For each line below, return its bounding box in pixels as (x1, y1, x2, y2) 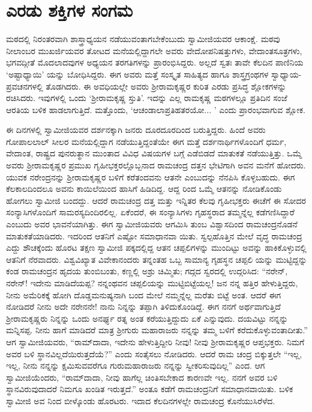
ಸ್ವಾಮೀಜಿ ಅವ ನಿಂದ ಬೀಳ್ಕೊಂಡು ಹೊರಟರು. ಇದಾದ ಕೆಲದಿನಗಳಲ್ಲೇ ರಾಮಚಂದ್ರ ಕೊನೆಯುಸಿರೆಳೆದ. (6, 394, 275, 407)
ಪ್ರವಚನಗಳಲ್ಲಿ (6, 79, 43, 92)
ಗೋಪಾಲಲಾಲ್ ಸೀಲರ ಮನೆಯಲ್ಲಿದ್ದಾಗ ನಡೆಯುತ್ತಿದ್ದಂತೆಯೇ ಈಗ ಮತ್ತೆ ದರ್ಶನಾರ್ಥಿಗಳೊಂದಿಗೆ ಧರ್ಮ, (6, 135, 287, 147)
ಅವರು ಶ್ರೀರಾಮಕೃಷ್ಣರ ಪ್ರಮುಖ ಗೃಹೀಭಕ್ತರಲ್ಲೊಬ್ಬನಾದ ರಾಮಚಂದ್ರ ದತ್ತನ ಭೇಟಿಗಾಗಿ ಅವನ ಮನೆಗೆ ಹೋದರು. (6, 159, 306, 171)
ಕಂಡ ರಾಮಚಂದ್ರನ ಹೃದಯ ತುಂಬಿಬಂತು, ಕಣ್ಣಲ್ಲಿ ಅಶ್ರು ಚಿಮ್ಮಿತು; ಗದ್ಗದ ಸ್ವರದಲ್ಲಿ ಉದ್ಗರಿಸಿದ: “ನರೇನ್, (6, 265, 288, 277)
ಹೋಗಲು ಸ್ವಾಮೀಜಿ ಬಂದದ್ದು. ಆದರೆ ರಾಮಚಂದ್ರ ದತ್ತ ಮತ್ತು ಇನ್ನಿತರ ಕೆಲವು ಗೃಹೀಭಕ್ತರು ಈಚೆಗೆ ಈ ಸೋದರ (6, 194, 306, 206)
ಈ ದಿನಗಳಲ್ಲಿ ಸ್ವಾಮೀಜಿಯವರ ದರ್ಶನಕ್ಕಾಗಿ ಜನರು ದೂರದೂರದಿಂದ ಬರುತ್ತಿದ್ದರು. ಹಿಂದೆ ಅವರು (6, 123, 266, 136)
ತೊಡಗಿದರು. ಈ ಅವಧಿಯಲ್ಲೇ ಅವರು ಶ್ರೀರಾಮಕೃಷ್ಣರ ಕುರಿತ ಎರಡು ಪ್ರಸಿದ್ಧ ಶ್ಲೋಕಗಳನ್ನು (46, 79, 286, 92)
